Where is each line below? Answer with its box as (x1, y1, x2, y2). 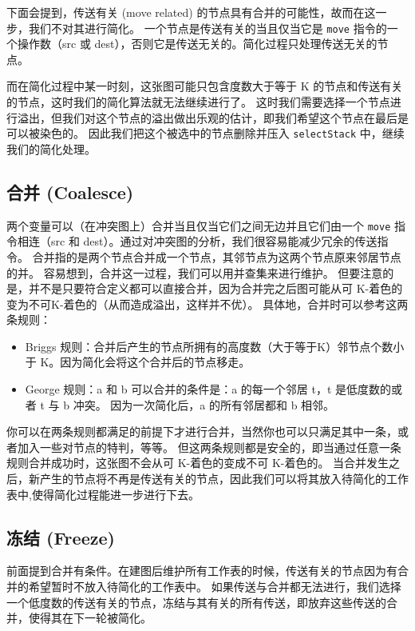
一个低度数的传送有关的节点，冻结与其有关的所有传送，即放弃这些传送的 (6, 593, 386, 610)
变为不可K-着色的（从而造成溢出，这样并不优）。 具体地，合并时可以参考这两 (6, 295, 409, 312)
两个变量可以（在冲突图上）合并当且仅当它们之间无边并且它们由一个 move (6, 217, 391, 234)
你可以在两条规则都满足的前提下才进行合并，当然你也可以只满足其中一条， (6, 423, 397, 440)
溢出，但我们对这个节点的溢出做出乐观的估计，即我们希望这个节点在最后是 (17, 109, 409, 126)
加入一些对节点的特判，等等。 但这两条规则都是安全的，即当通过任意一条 (17, 438, 401, 455)
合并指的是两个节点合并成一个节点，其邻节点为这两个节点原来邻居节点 (32, 248, 401, 265)
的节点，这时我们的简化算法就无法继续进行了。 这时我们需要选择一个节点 (6, 94, 390, 110)
